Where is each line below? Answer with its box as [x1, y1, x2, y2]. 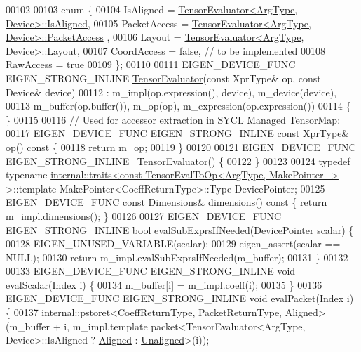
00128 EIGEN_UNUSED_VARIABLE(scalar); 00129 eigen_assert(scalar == [6, 236, 341, 251]
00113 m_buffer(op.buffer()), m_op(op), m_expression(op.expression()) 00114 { [6, 98, 351, 113]
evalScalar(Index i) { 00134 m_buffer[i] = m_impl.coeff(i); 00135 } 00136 [6, 277, 322, 292]
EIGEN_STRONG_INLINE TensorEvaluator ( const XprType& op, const [6, 70, 321, 85]
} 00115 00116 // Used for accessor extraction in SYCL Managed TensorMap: [6, 112, 341, 126]
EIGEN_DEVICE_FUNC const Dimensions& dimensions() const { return [6, 195, 327, 209]
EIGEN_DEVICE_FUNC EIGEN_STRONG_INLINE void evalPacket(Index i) [6, 291, 354, 306]
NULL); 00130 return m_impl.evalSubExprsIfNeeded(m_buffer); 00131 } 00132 [6, 249, 348, 264]
